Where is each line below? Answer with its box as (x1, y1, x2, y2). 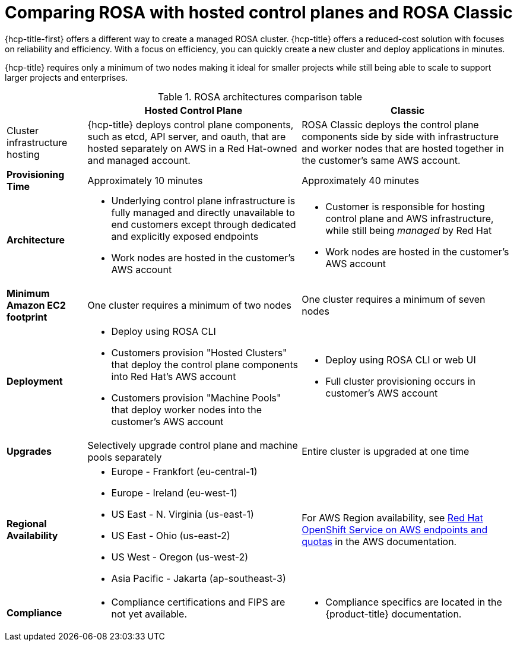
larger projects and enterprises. (5, 72, 128, 83)
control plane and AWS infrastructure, (325, 212, 494, 224)
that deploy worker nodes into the (111, 403, 262, 416)
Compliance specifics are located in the (325, 596, 502, 608)
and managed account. (87, 154, 191, 166)
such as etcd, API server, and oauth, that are (87, 130, 286, 142)
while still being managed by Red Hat (325, 224, 492, 236)
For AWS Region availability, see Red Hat (302, 511, 483, 524)
